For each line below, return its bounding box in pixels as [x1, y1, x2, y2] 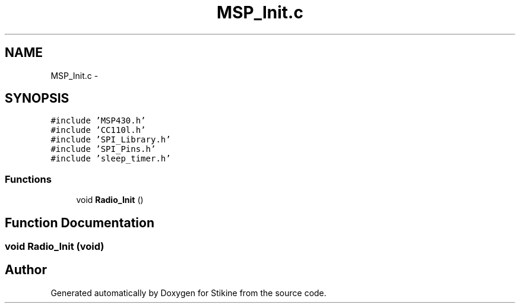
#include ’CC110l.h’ [50, 125, 146, 135]
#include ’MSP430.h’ [50, 116, 146, 126]
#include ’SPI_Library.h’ [50, 135, 171, 145]
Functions [5, 173, 52, 185]
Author [5, 262, 47, 278]
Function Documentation [5, 215, 154, 230]
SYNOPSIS [5, 91, 69, 106]
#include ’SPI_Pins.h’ [50, 144, 156, 154]
